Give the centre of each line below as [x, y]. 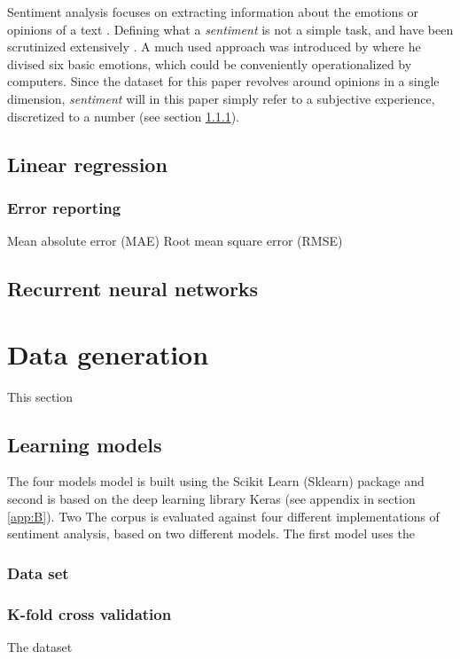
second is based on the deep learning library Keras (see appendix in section [211, 499]
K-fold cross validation [90, 613]
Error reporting [64, 207]
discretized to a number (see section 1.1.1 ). [124, 116]
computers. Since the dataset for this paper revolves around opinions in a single [223, 81]
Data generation [108, 353]
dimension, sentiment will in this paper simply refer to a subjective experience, [221, 98]
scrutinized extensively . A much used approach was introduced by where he [214, 47]
